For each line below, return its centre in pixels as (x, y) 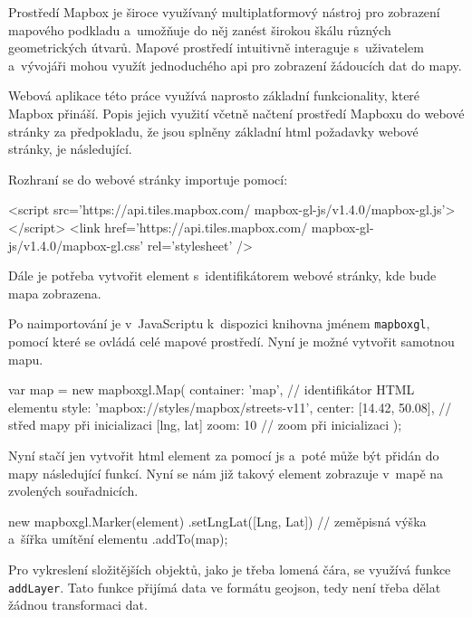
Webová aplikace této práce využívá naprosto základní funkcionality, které (214, 95)
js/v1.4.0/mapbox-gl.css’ (76, 245)
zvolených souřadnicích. (73, 491)
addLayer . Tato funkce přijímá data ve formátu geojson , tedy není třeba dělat (225, 587)
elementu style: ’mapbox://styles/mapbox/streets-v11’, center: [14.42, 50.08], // (230, 407)
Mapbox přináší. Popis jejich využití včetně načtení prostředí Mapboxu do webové (236, 113)
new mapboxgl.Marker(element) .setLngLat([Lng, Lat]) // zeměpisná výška (217, 521)
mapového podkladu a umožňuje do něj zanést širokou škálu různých (200, 29)
